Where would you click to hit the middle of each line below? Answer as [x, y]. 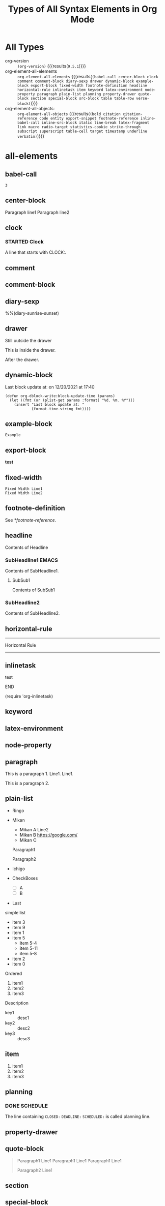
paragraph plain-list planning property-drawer [87, 94]
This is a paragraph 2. [27, 783]
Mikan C [28, 840]
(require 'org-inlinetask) [29, 696]
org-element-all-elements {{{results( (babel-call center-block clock [88, 76]
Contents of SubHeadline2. [32, 613]
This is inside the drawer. [30, 350]
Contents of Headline [27, 547]
